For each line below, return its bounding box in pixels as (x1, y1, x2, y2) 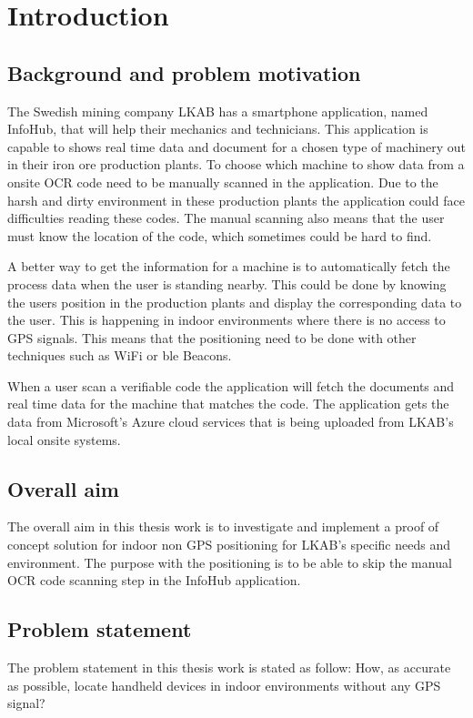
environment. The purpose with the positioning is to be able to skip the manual (7, 552, 452, 571)
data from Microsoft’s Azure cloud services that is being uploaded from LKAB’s (7, 412, 454, 431)
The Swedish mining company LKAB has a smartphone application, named (7, 101, 428, 120)
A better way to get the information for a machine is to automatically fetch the (7, 257, 450, 276)
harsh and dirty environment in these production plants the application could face (7, 190, 465, 209)
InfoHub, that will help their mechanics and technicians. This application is (7, 119, 428, 138)
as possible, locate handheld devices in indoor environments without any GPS (7, 675, 441, 694)
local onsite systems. (7, 430, 121, 449)
